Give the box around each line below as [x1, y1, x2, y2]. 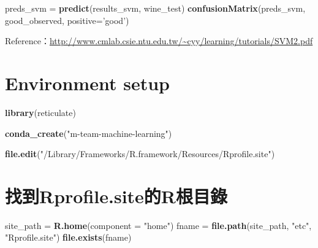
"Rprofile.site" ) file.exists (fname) [5, 231, 132, 244]
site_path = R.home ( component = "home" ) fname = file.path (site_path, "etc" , [5, 219, 312, 231]
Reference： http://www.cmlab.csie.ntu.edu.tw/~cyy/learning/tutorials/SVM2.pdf [5, 34, 313, 47]
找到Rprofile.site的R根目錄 [5, 183, 228, 208]
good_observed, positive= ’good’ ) [5, 14, 129, 26]
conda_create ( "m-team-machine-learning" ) [5, 126, 172, 139]
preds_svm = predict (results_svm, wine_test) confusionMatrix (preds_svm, [5, 2, 306, 14]
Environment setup [5, 70, 170, 95]
